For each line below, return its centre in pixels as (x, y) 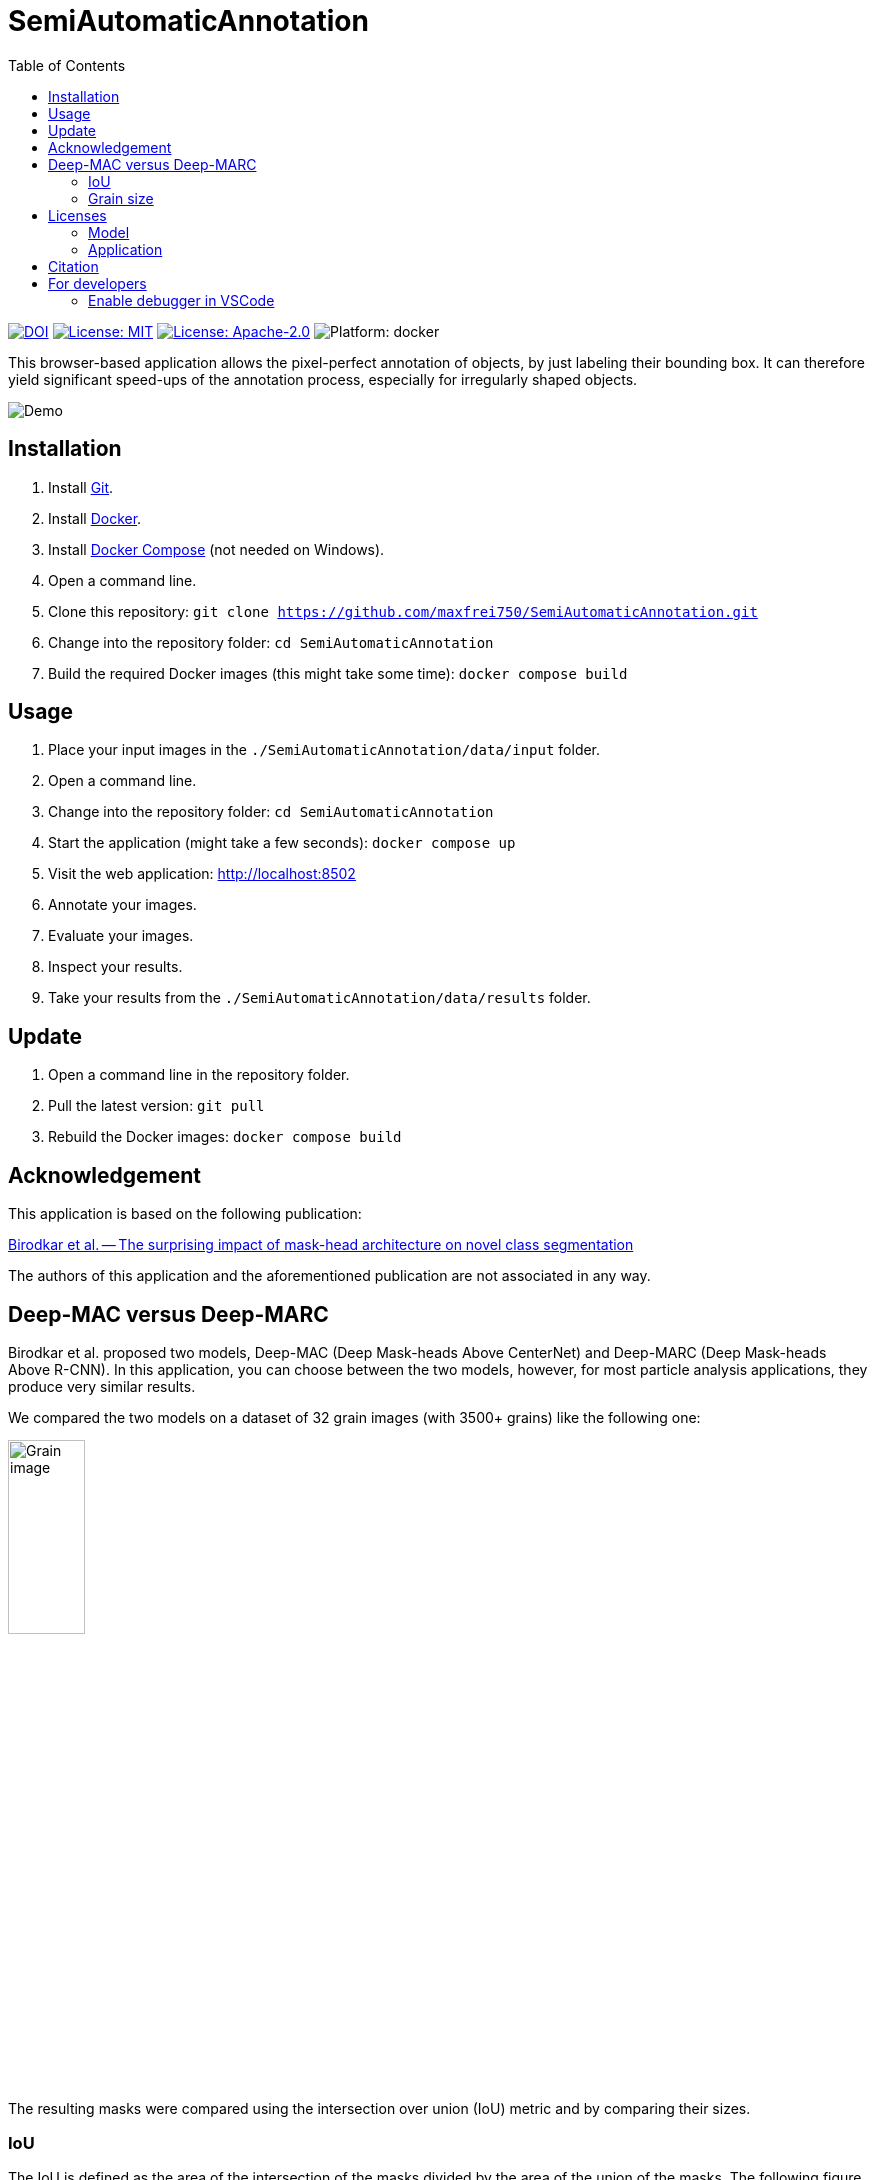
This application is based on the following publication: (185, 1214)
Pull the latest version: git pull (156, 1106)
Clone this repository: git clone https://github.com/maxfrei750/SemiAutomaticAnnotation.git (403, 611)
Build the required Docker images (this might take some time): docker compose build (338, 673)
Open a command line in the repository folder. (199, 1075)
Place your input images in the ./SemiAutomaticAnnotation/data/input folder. (324, 750)
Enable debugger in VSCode (181, 300)
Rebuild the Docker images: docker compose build (225, 1137)
